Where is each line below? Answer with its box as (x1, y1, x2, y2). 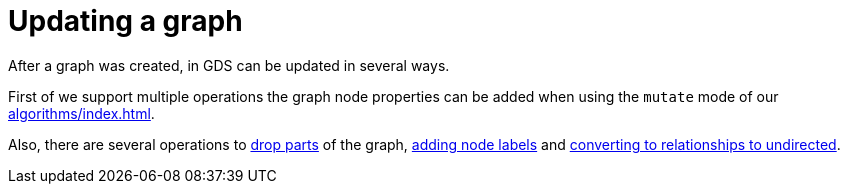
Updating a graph (8, 4, 243, 38)
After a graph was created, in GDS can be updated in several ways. (8, 56, 450, 74)
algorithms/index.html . (8, 104, 155, 122)
